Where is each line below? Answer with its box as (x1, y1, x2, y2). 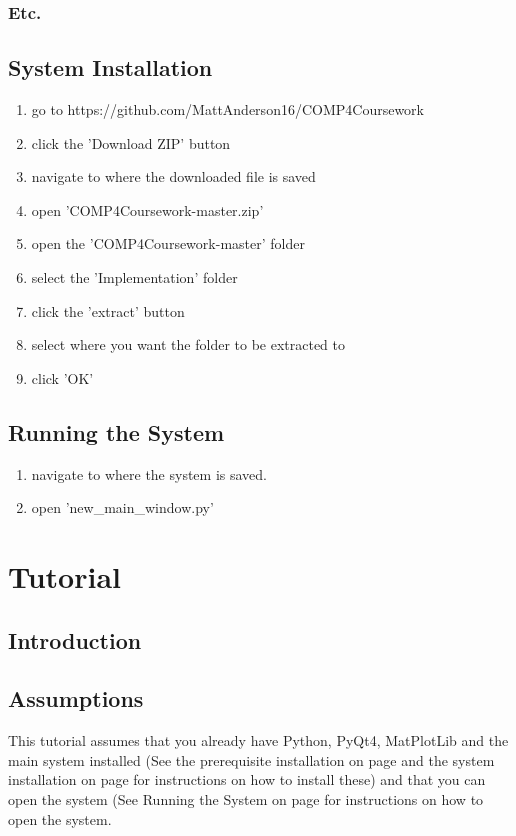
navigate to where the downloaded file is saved (31, 166, 316, 187)
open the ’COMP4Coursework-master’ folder (31, 233, 305, 254)
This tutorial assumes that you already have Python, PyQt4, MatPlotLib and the (8, 730, 509, 751)
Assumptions (8, 683, 144, 714)
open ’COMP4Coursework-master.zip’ (31, 199, 264, 220)
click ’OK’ (31, 367, 94, 388)
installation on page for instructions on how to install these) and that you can (8, 769, 486, 790)
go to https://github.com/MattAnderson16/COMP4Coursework (31, 99, 424, 120)
